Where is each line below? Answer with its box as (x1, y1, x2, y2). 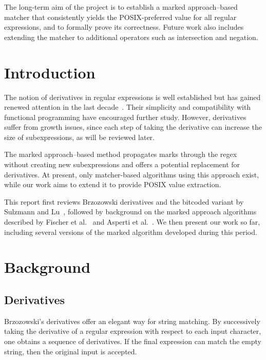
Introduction (4, 62, 96, 83)
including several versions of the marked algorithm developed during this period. (4, 226, 257, 237)
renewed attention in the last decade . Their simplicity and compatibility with (4, 102, 251, 112)
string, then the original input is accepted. (4, 346, 137, 356)
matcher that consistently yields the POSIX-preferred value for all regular (4, 11, 237, 22)
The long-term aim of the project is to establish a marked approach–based (4, 2, 238, 12)
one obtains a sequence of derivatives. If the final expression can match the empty (4, 335, 261, 346)
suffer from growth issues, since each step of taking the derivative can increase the (4, 122, 262, 132)
